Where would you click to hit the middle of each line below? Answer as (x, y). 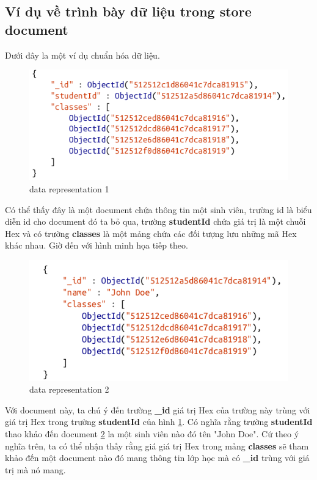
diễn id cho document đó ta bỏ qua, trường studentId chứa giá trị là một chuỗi (155, 221)
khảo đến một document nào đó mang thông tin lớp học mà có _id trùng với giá (157, 458)
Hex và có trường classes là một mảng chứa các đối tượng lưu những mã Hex (151, 233)
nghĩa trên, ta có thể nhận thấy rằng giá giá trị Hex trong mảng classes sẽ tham (157, 445)
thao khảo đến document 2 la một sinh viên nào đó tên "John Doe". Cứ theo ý (152, 434)
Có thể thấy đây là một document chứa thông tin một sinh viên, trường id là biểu (158, 209)
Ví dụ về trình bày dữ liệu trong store (128, 11)
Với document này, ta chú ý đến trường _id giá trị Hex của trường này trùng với (158, 409)
